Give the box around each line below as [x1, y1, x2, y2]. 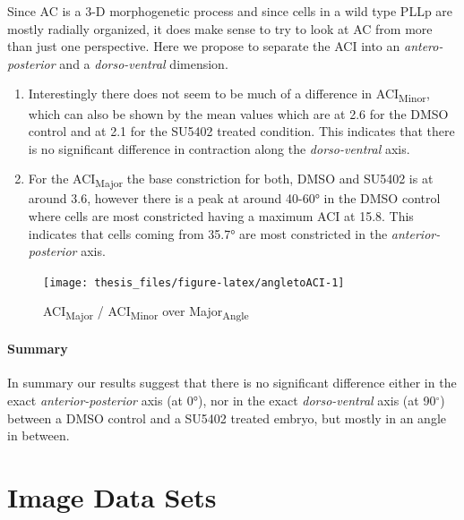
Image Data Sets [7, 478, 217, 515]
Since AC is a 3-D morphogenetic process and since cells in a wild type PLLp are [7, 2, 453, 20]
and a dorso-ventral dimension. [59, 54, 228, 72]
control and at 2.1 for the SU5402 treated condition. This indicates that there [28, 122, 455, 141]
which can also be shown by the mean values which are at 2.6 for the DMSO [28, 104, 449, 123]
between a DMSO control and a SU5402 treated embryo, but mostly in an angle [7, 408, 446, 427]
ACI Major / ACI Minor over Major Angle [43, 302, 249, 323]
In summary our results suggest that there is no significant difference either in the [7, 373, 457, 392]
